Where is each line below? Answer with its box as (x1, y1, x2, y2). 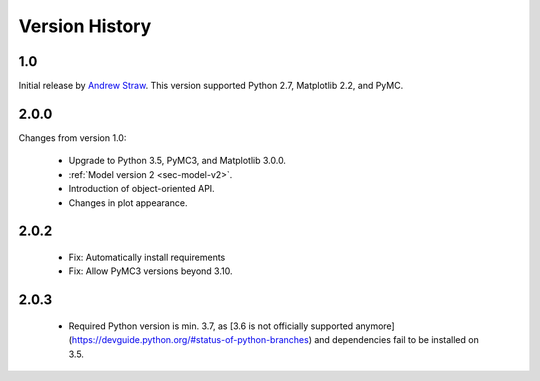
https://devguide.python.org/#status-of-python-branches (71, 334, 309, 346)
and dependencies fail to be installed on (313, 334, 479, 346)
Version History (18, 15, 152, 37)
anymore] (355, 320, 395, 332)
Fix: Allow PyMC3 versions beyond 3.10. (68, 265, 233, 277)
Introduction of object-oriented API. (68, 183, 215, 195)
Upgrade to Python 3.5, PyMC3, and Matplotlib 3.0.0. (68, 155, 287, 167)
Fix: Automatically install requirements (68, 251, 226, 263)
